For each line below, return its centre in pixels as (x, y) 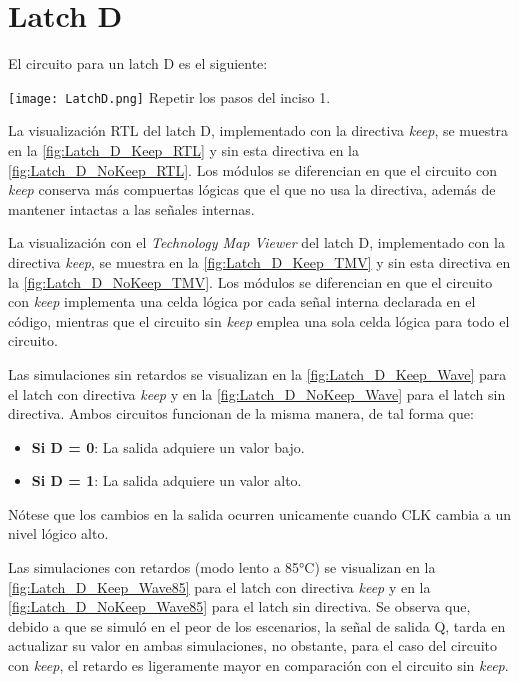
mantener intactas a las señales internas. (131, 208)
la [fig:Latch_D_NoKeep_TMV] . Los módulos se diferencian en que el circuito (250, 281)
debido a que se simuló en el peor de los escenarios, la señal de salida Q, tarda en (257, 625)
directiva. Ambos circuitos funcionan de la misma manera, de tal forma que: (241, 413)
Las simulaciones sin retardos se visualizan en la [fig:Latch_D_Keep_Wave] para (257, 373)
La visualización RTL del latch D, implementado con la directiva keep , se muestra (258, 130)
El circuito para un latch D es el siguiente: (138, 63)
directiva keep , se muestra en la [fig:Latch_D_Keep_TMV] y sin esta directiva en (259, 261)
